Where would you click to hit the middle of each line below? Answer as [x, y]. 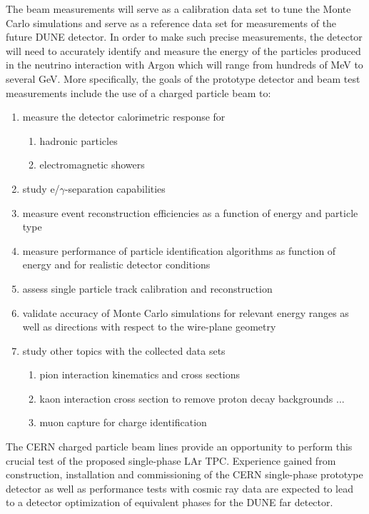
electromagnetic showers [92, 165]
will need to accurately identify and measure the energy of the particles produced [183, 50]
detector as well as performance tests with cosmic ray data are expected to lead [180, 488]
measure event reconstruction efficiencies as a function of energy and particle [190, 212]
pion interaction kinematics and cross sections [140, 374]
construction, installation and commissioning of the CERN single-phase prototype [184, 474]
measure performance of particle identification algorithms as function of [179, 250]
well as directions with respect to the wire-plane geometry [149, 327]
